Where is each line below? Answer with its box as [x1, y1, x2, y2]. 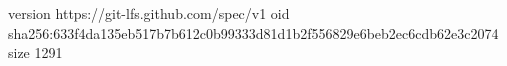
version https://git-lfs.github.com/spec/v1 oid [8, 3, 290, 23]
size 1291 [8, 42, 63, 63]
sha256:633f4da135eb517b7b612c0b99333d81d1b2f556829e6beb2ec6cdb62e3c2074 [8, 22, 499, 43]
